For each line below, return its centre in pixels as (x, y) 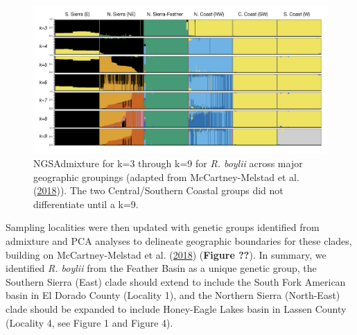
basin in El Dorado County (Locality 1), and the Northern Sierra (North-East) (173, 295)
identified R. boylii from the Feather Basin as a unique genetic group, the (161, 268)
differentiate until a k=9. (86, 204)
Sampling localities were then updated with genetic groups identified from (163, 227)
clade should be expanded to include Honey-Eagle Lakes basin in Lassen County (176, 309)
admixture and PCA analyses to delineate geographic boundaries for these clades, (179, 241)
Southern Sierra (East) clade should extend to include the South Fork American (176, 281)
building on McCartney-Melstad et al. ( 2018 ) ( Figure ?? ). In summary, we (166, 254)
